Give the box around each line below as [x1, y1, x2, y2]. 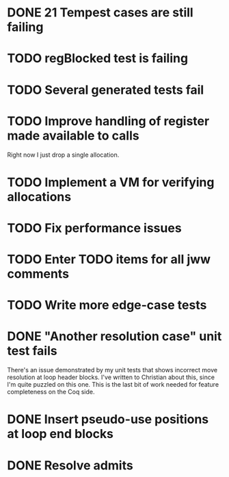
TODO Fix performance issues [7, 220, 183, 235]
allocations [7, 189, 72, 205]
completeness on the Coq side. [7, 388, 95, 396]
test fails [7, 344, 57, 359]
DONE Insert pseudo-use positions [7, 412, 209, 427]
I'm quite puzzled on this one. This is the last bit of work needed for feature [7, 381, 219, 389]
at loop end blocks [7, 426, 114, 442]
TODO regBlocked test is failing [7, 51, 189, 66]
